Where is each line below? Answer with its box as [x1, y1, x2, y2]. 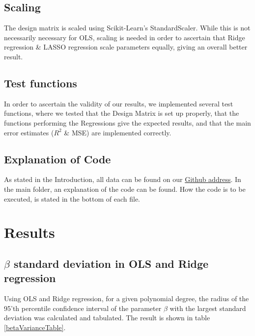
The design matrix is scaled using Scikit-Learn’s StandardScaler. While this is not [4, 23, 251, 33]
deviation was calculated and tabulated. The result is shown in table [4, 312, 210, 323]
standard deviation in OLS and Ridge [13, 256, 209, 271]
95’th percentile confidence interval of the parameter [4, 303, 162, 313]
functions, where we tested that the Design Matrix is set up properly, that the [4, 108, 239, 118]
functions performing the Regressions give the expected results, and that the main [4, 117, 251, 128]
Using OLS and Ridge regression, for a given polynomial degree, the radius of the [4, 293, 249, 304]
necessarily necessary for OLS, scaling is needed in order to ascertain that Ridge [4, 32, 245, 42]
